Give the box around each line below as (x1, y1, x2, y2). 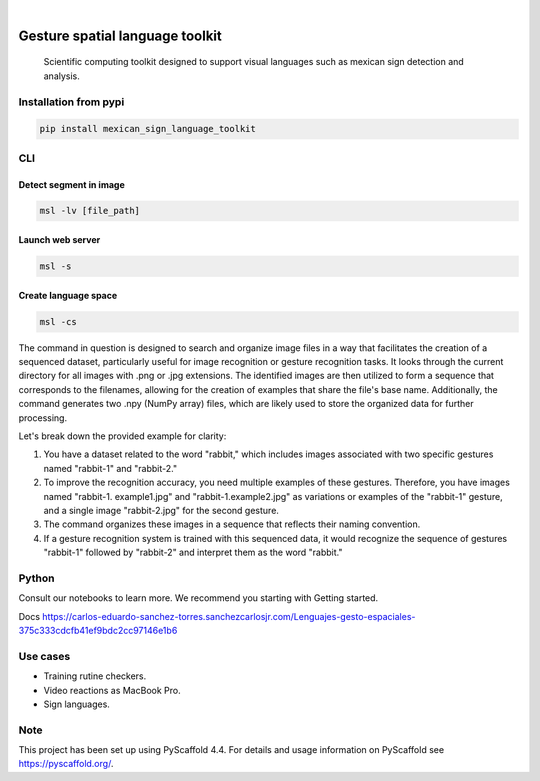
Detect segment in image (18, 178, 125, 190)
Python (18, 571, 55, 585)
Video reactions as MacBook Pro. (43, 684, 181, 696)
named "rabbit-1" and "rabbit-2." (43, 462, 178, 474)
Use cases (18, 649, 71, 663)
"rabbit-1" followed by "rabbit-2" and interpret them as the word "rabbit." (43, 546, 343, 559)
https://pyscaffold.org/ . (18, 758, 114, 770)
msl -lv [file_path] (39, 205, 140, 217)
